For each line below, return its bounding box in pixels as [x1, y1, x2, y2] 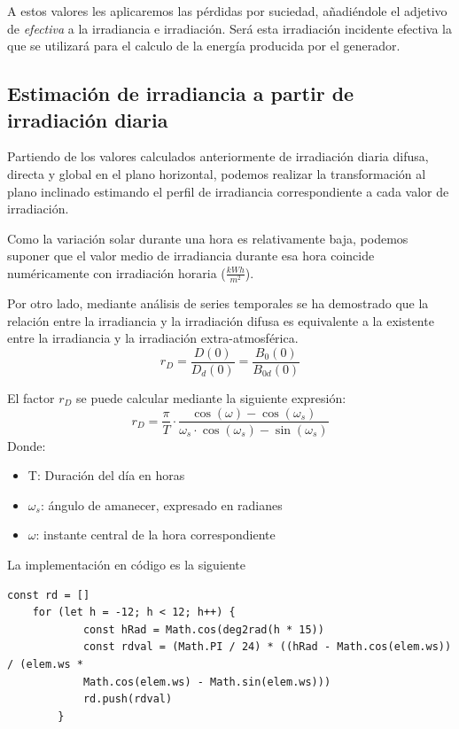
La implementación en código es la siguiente [7, 555, 246, 573]
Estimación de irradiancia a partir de [7, 80, 354, 107]
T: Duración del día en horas [27, 466, 185, 485]
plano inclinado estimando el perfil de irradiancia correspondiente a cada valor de [7, 182, 449, 200]
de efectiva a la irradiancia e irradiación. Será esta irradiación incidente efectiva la [7, 19, 452, 37]
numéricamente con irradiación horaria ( [7, 263, 226, 282]
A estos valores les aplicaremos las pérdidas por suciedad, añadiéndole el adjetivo [7, 2, 447, 19]
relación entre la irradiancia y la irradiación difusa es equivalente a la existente [7, 311, 434, 330]
